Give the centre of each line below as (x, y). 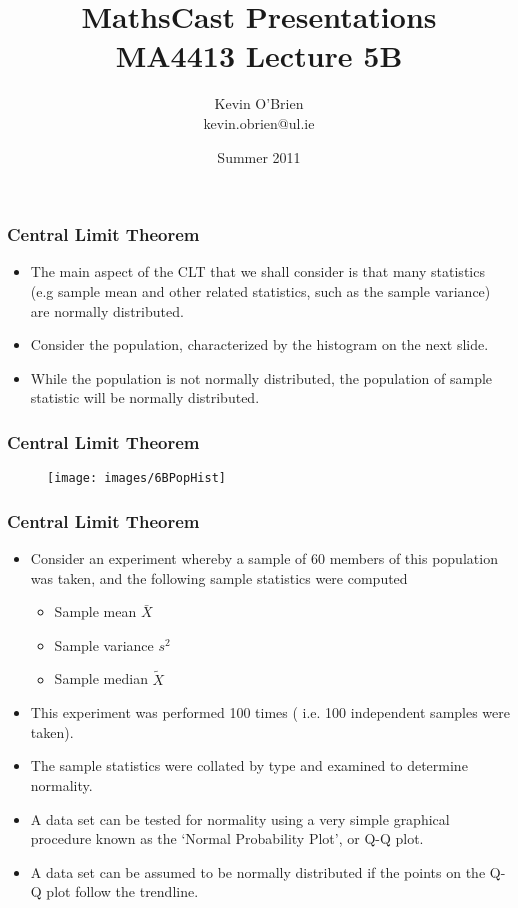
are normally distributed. (107, 310)
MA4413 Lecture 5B (259, 55)
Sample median (101, 678)
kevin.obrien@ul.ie (259, 122)
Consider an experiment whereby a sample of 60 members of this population (264, 558)
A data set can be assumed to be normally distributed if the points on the (258, 871)
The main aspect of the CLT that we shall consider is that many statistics (257, 271)
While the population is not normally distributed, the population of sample (261, 377)
